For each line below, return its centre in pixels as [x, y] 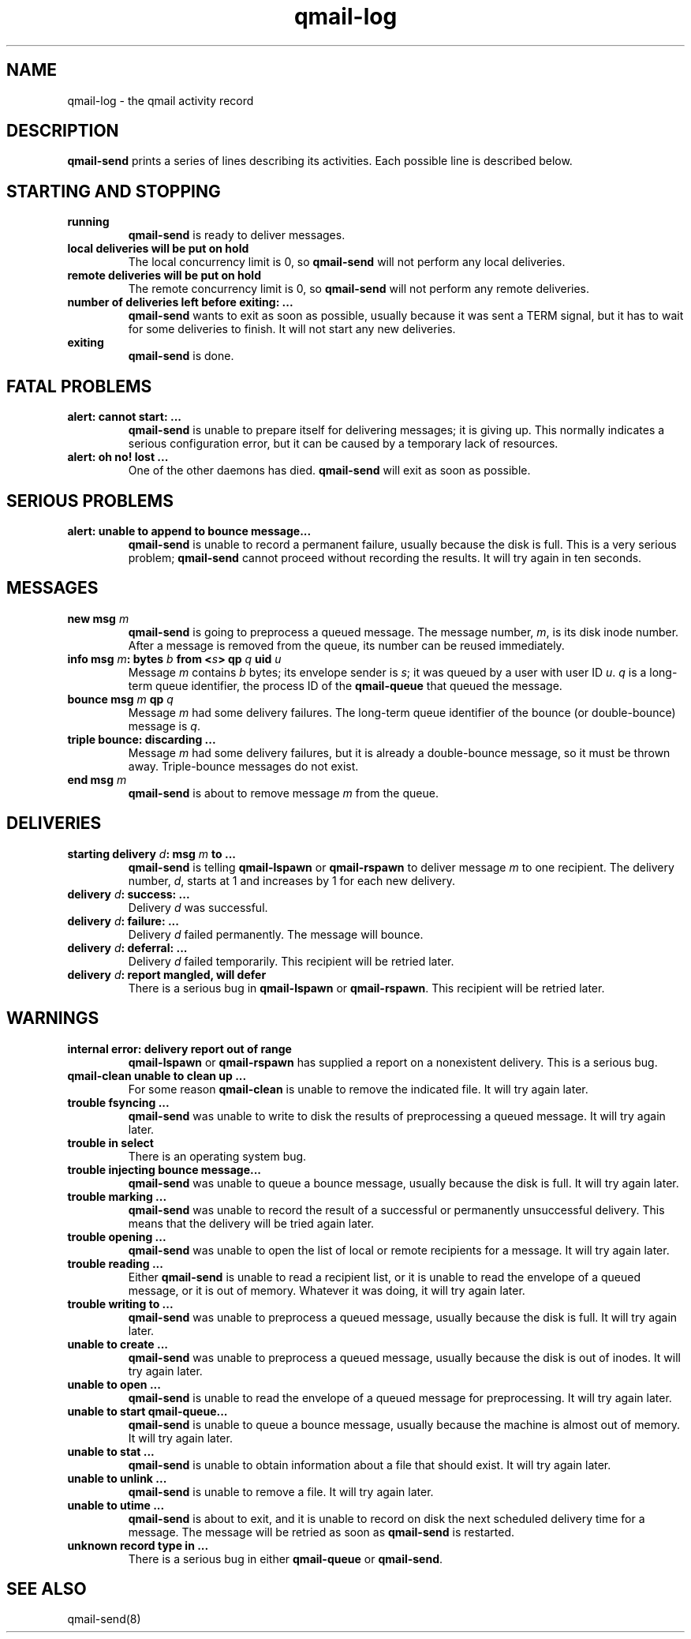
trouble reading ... [115, 1263]
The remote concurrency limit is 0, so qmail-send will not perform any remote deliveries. [359, 289]
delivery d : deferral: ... [127, 947]
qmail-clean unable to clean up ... [157, 1075]
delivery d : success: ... [129, 894]
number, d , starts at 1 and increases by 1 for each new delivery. [291, 880]
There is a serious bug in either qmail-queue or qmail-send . [286, 1558]
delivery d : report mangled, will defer [167, 974]
